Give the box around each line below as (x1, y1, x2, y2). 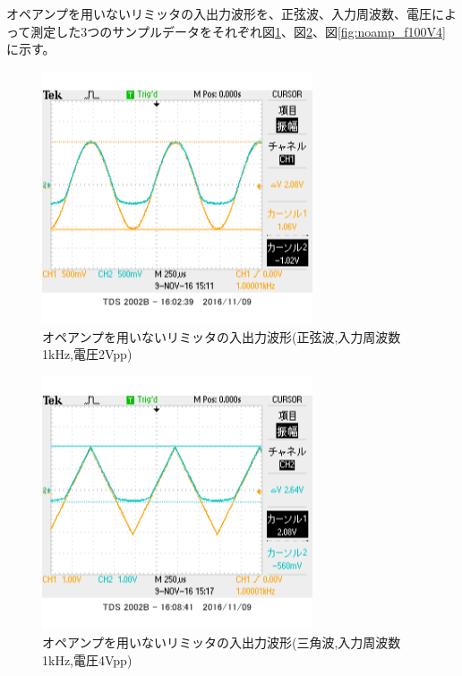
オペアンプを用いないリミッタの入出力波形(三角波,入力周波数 (42, 633, 401, 652)
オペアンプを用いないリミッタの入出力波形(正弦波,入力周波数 (42, 327, 401, 346)
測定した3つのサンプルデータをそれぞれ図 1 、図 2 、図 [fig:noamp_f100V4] (30, 21, 446, 40)
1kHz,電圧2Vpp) (42, 345, 133, 364)
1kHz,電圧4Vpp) (42, 650, 133, 669)
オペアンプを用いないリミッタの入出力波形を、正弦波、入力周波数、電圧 (6, 4, 432, 22)
